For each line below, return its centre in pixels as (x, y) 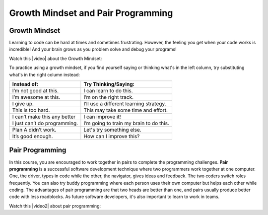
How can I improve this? (112, 137)
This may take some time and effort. (126, 110)
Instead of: (25, 84)
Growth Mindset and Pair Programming (91, 13)
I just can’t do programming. (45, 123)
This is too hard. (31, 110)
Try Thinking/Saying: (109, 84)
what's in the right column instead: (45, 74)
